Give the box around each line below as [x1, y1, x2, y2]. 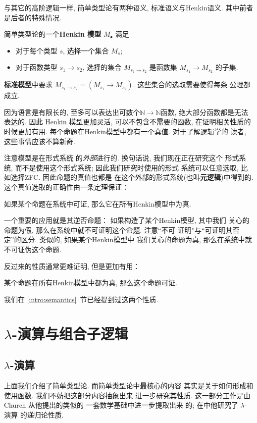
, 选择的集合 [82, 62, 122, 72]
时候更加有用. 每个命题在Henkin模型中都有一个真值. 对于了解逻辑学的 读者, [4, 126, 247, 137]
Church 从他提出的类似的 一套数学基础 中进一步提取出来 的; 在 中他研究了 [4, 400, 238, 410]
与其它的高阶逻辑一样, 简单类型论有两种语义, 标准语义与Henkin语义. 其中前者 [4, 2, 254, 12]
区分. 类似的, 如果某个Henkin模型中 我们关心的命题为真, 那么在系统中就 [21, 234, 252, 245]
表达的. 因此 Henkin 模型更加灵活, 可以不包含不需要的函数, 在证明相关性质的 [4, 116, 251, 127]
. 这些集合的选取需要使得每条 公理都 [133, 79, 251, 90]
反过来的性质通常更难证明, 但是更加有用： [4, 261, 140, 271]
